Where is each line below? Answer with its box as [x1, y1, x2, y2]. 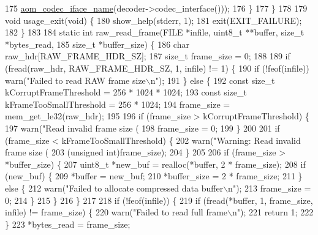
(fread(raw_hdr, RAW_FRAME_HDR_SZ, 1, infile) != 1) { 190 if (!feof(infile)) [5, 61, 309, 74]
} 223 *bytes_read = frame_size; [5, 217, 131, 230]
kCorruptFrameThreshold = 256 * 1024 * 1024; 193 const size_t [5, 86, 247, 99]
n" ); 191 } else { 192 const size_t [150, 73, 275, 86]
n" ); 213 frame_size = [228, 181, 311, 194]
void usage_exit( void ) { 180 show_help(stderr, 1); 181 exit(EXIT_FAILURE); [5, 13, 302, 26]
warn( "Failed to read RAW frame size [5, 73, 146, 86]
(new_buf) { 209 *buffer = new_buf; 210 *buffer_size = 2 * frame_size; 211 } [5, 170, 303, 182]
